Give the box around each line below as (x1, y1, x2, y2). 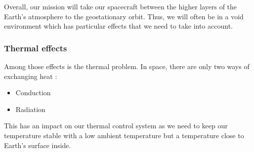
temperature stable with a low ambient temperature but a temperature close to (4, 130, 244, 140)
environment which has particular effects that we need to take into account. (4, 21, 233, 31)
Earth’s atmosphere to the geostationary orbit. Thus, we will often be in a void (4, 11, 244, 21)
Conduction (15, 87, 51, 98)
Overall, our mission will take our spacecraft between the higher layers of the (4, 1, 237, 11)
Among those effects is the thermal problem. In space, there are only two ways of (4, 61, 250, 71)
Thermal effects (4, 41, 67, 54)
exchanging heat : (4, 71, 57, 81)
